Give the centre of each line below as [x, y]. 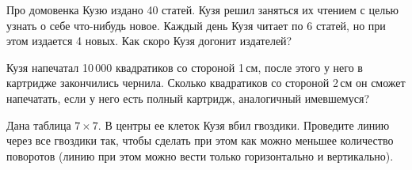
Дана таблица [39, 125]
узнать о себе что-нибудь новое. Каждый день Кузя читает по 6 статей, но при [196, 25]
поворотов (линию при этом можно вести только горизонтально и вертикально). [200, 155]
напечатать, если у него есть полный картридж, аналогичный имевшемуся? [188, 98]
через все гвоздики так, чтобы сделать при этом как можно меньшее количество [200, 140]
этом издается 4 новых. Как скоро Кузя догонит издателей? [149, 41]
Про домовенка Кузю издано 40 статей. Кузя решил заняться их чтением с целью [202, 9]
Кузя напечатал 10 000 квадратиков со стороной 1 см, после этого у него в [185, 67]
